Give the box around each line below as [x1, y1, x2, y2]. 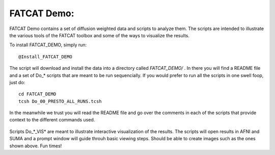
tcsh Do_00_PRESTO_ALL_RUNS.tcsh [18, 98, 102, 104]
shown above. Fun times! [9, 143, 62, 149]
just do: [9, 79, 25, 85]
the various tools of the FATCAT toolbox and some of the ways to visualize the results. [9, 32, 190, 38]
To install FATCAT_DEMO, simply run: [9, 42, 87, 48]
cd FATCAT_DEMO [18, 91, 57, 97]
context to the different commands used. [9, 117, 95, 123]
